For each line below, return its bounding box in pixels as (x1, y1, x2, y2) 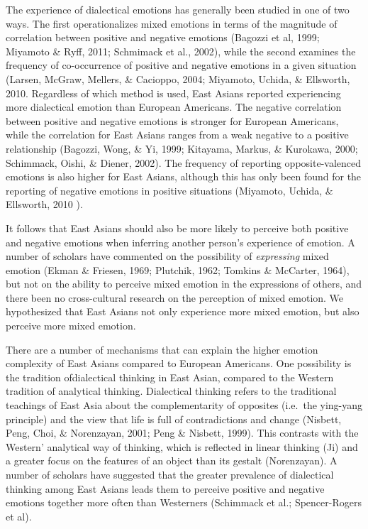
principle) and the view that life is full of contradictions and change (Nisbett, (6, 411, 342, 426)
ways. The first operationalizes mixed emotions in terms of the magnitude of (6, 16, 338, 31)
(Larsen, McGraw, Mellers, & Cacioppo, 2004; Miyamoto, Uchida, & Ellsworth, (6, 71, 350, 86)
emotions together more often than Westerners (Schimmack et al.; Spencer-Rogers (6, 495, 362, 510)
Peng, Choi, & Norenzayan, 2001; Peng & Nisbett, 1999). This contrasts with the (6, 425, 359, 440)
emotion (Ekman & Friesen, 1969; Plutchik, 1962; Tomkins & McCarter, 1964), (6, 262, 350, 277)
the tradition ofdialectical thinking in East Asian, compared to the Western (6, 369, 334, 384)
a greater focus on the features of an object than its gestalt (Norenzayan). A (6, 453, 338, 468)
